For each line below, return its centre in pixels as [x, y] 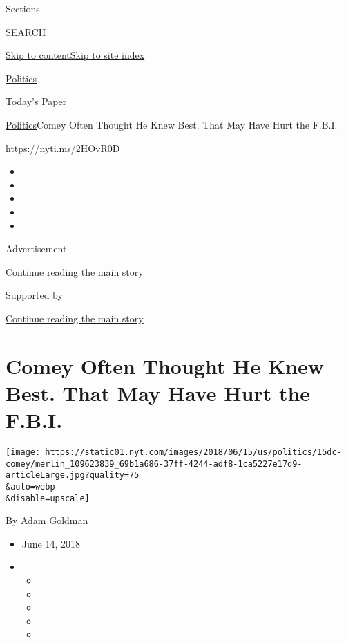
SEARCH [26, 31]
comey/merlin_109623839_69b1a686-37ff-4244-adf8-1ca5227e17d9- [154, 464]
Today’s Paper [36, 101]
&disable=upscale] [48, 498]
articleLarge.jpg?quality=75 [73, 475]
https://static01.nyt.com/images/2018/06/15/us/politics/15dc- [193, 452]
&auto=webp [30, 486]
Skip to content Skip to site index [75, 55]
